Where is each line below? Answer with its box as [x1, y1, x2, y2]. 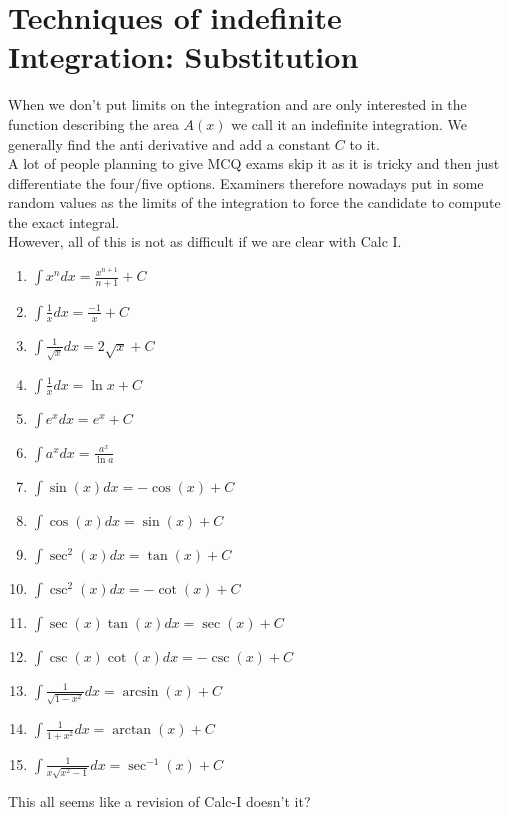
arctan [112, 722, 152, 737]
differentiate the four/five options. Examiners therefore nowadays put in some [8, 172, 484, 193]
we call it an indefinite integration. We [231, 113, 467, 134]
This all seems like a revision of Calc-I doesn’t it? [8, 791, 311, 812]
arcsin [122, 684, 159, 699]
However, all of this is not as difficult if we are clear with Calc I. [8, 231, 402, 252]
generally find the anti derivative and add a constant [8, 133, 331, 154]
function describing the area [8, 113, 179, 134]
